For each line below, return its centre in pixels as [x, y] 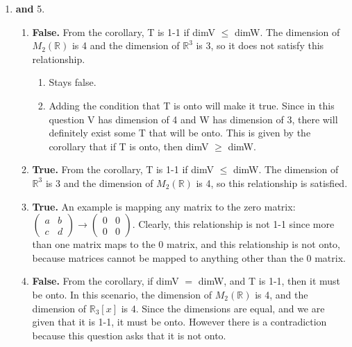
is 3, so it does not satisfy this [260, 45]
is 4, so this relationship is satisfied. [272, 183]
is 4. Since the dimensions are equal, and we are [223, 308]
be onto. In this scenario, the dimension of [122, 294]
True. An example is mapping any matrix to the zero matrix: [164, 206]
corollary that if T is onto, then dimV [129, 146]
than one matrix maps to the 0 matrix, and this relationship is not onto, [186, 244]
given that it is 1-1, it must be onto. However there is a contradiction [179, 322]
